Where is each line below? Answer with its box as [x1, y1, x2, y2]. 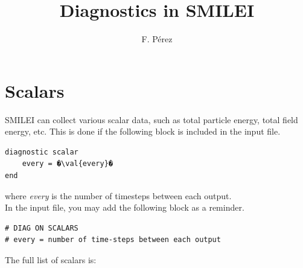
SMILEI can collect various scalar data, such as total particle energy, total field [5, 113, 298, 126]
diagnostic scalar [5, 147, 78, 156]
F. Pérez [141, 33, 173, 45]
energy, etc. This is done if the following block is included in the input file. [5, 125, 281, 138]
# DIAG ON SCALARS [5, 223, 78, 232]
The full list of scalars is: [5, 254, 97, 266]
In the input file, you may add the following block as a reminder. [5, 201, 244, 214]
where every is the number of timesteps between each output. [5, 189, 232, 202]
